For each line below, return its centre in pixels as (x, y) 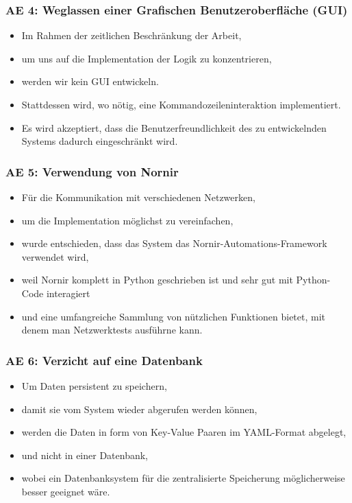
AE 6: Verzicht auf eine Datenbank (104, 360)
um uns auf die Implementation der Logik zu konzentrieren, (147, 58)
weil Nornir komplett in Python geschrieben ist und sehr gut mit (157, 280)
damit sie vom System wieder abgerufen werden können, (139, 409)
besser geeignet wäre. (66, 491)
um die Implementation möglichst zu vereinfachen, (127, 220)
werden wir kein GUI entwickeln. (90, 81)
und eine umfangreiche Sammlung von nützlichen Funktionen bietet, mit (174, 316)
